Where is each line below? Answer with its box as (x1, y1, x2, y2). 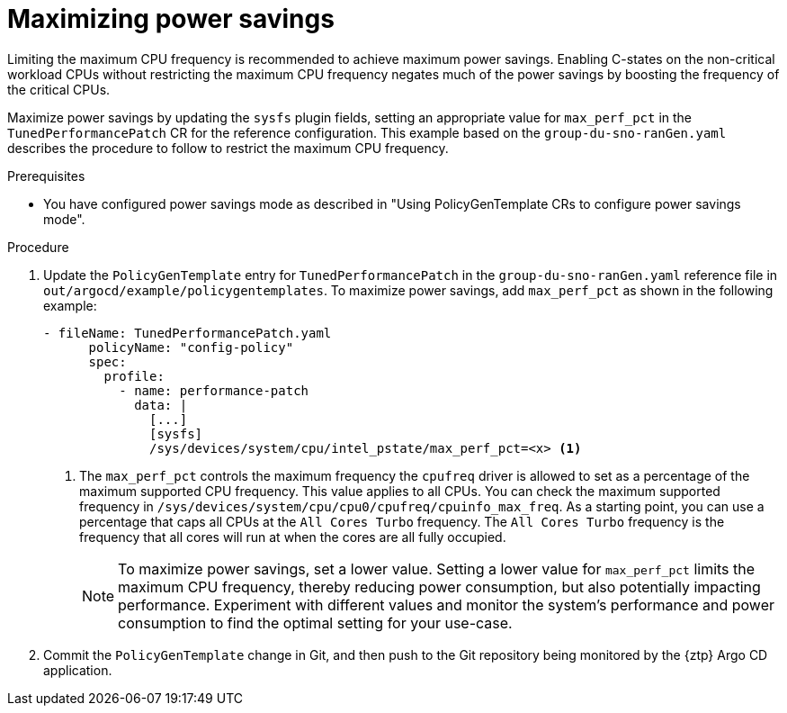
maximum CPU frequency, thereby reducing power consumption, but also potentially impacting (118, 577, 761, 596)
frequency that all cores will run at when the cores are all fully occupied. (79, 528, 506, 545)
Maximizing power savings (7, 4, 335, 34)
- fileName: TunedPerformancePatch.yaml (43, 325, 332, 340)
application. (43, 662, 112, 678)
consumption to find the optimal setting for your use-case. (118, 613, 513, 632)
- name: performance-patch (119, 383, 309, 398)
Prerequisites (7, 167, 85, 184)
